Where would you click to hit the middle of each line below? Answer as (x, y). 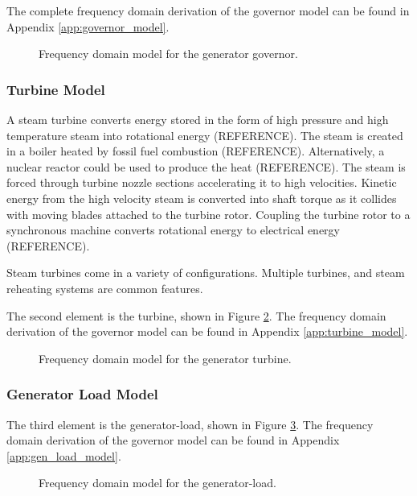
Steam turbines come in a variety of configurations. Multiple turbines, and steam (206, 273)
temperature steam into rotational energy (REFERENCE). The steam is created (205, 135)
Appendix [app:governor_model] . (88, 26)
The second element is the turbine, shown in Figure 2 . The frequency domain (196, 315)
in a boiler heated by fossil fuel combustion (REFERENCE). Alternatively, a (196, 151)
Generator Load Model (82, 394)
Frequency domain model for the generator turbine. (165, 358)
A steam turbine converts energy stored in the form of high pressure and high (198, 119)
